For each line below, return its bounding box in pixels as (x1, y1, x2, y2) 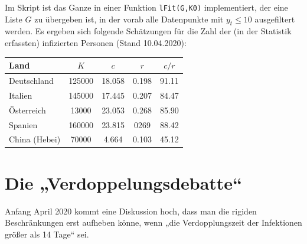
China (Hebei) (9, 133, 61, 145)
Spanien (9, 118, 38, 131)
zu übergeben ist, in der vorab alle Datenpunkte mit (34, 12, 224, 25)
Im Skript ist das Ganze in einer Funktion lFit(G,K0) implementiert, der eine (5, 1, 288, 13)
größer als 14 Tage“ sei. (5, 227, 89, 240)
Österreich (9, 103, 46, 116)
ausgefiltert (254, 12, 295, 25)
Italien (9, 89, 32, 101)
